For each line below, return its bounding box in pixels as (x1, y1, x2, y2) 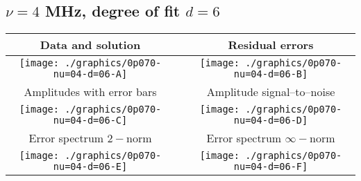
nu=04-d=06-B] (233, 68, 308, 80)
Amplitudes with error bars (24, 84, 157, 100)
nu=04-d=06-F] (233, 161, 308, 173)
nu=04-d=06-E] (53, 161, 128, 173)
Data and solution (40, 37, 141, 53)
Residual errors (228, 37, 314, 53)
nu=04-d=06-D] (233, 115, 308, 126)
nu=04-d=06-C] (53, 115, 128, 126)
